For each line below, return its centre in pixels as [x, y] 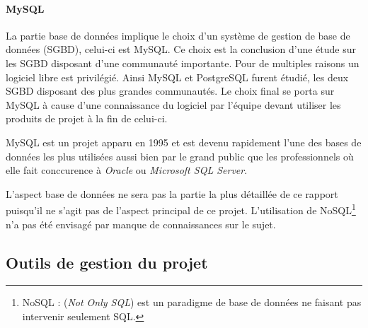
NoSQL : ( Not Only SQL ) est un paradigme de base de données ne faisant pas [192, 302]
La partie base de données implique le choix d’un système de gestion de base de [178, 35]
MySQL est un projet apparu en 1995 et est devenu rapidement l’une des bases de [184, 142]
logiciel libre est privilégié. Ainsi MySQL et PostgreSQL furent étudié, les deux [177, 77]
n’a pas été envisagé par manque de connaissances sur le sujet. [141, 224]
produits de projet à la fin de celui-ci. [87, 118]
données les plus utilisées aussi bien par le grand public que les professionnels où [180, 156]
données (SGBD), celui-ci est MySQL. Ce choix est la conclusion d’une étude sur [181, 49]
